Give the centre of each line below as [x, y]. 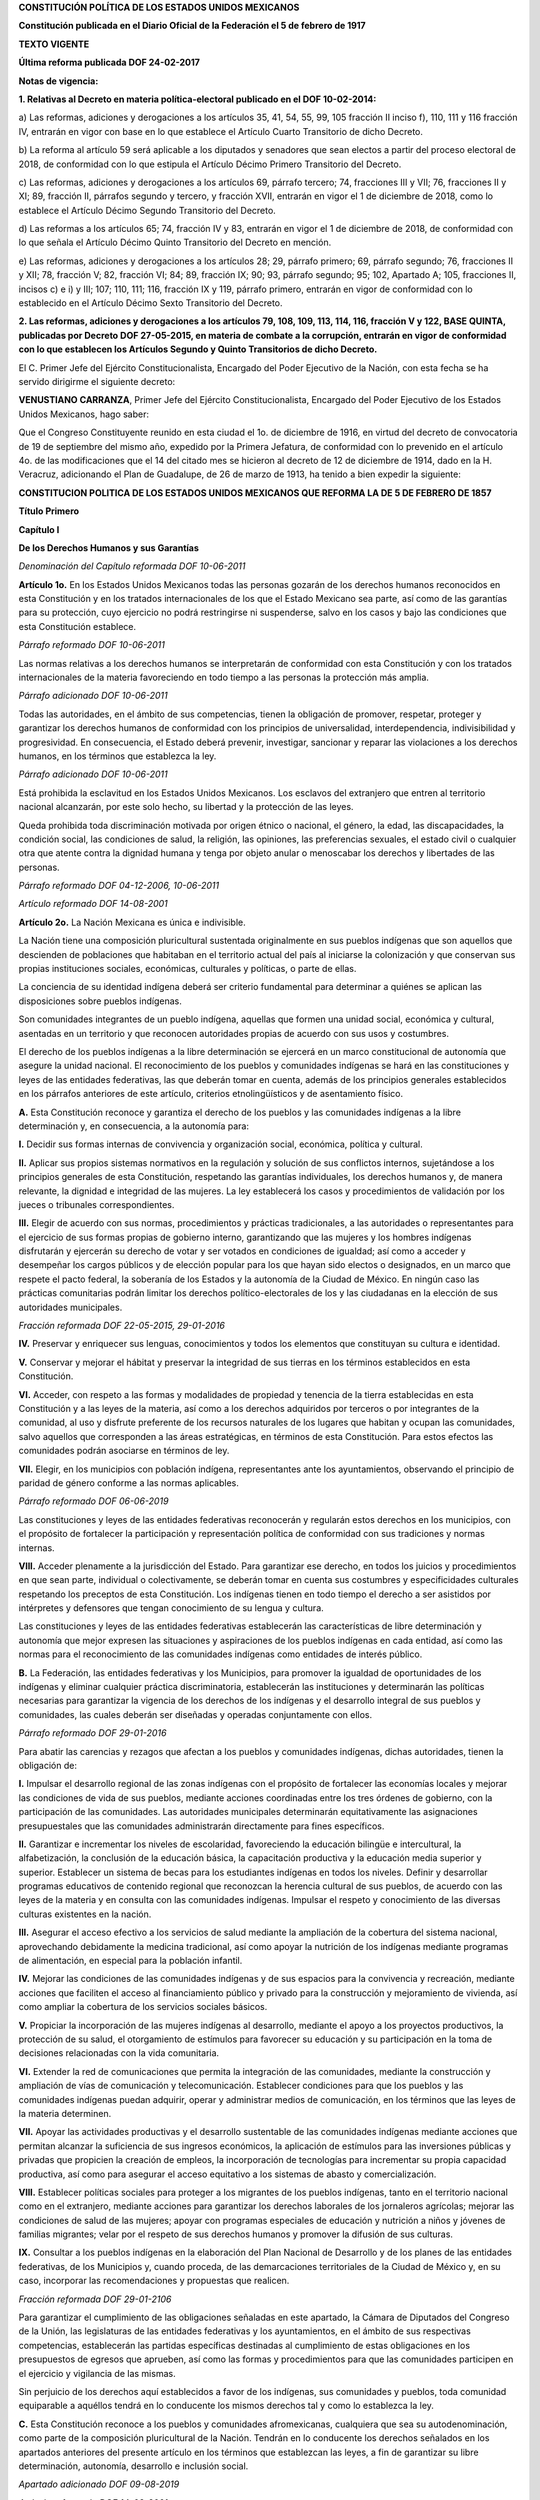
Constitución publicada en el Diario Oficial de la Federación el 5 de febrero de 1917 [192, 26]
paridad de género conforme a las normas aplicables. [128, 1482]
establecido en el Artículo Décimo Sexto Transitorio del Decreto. [151, 303]
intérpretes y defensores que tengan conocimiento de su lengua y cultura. [171, 1608]
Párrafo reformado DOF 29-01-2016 [92, 1733]
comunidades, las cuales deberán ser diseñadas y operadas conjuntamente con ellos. [195, 1714]
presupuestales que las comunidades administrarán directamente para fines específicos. [201, 1826]
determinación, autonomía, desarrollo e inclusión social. [133, 2466]
